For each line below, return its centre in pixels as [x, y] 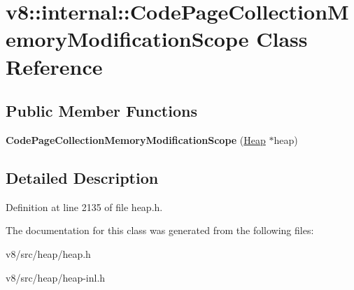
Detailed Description [82, 177]
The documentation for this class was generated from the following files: [160, 230]
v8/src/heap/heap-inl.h [56, 277]
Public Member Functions [101, 111]
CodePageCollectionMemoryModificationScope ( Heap [136, 139]
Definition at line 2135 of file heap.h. [84, 206]
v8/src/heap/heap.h [48, 253]
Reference [54, 66]
